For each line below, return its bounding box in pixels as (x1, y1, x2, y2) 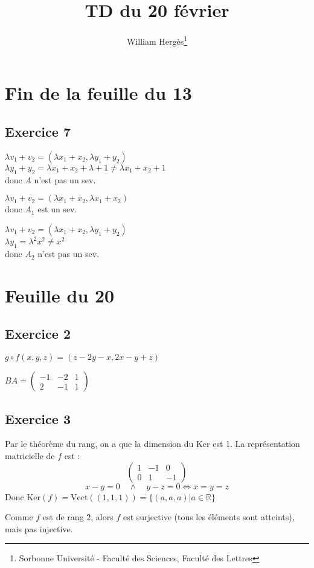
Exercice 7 (5, 122, 71, 140)
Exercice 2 (5, 324, 71, 343)
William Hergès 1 (126, 33, 188, 47)
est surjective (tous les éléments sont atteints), (123, 511, 295, 523)
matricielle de (5, 449, 55, 462)
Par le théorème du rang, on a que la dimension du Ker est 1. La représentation (5, 437, 300, 450)
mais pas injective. (5, 522, 73, 535)
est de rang (42, 511, 84, 523)
